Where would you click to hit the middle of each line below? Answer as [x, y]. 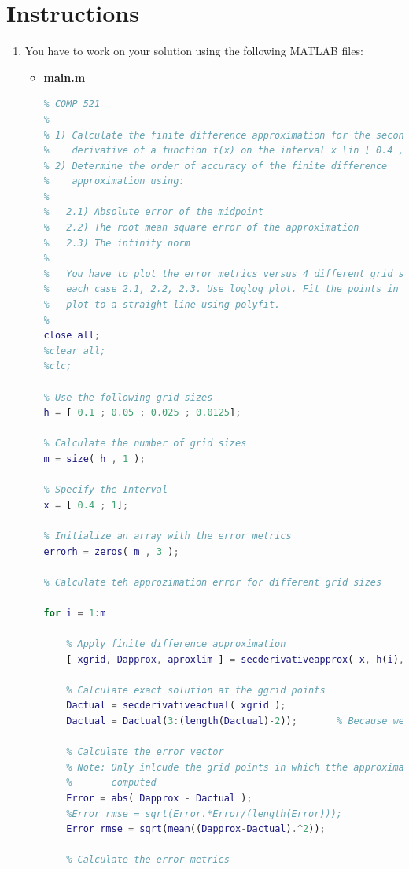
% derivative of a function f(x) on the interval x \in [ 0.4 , [224, 151]
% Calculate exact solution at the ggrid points [196, 690]
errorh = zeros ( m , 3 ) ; [111, 551]
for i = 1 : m [75, 613]
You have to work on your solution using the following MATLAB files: [194, 51]
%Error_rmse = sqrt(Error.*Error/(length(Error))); [204, 814]
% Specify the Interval [106, 490]
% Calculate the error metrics [148, 860]
